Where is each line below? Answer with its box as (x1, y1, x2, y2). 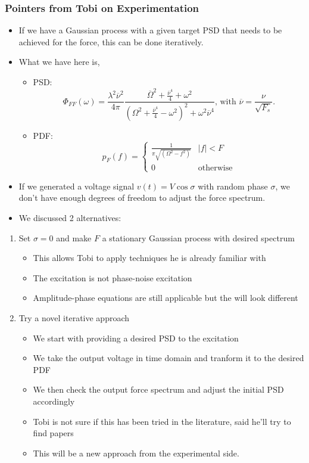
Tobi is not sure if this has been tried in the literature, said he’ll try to (33, 415, 291, 427)
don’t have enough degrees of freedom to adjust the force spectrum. (18, 191, 266, 204)
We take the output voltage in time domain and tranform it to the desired (33, 352, 304, 364)
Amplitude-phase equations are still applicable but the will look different (33, 291, 298, 304)
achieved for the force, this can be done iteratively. (18, 35, 204, 48)
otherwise (198, 163, 233, 172)
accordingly (33, 395, 75, 408)
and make (56, 231, 92, 244)
